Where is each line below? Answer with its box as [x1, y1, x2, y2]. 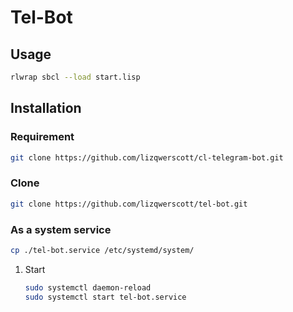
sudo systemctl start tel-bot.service [24, 292, 187, 302]
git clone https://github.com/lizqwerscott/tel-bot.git [10, 199, 248, 209]
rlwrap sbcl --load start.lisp [10, 72, 141, 82]
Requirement [10, 130, 75, 144]
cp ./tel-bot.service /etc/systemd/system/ [10, 245, 195, 255]
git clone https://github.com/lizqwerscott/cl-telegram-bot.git [10, 152, 284, 163]
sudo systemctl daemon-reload [24, 282, 152, 293]
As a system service [10, 222, 112, 236]
